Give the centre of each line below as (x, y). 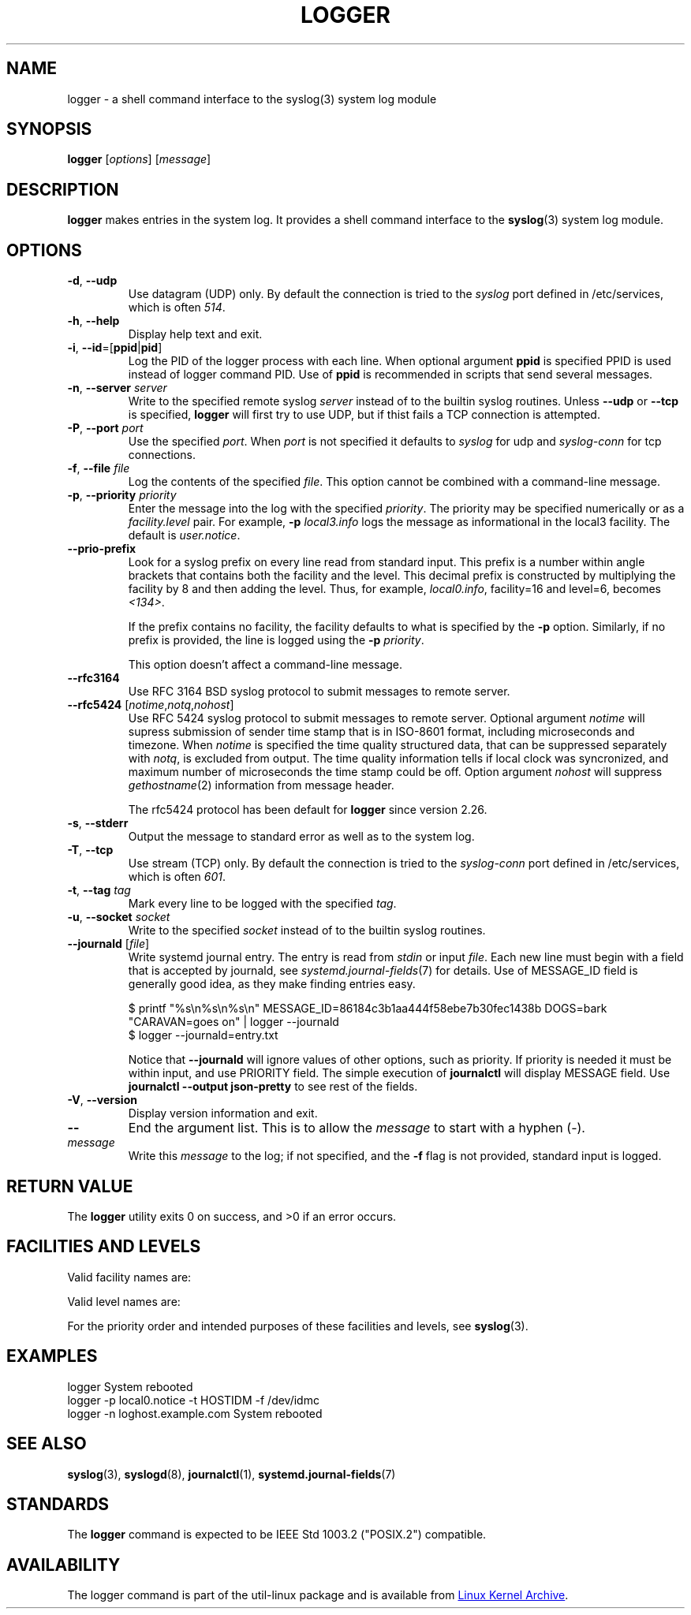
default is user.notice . (184, 535)
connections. (162, 455)
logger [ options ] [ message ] (139, 159)
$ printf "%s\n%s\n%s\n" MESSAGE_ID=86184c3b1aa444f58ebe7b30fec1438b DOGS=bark (368, 1009)
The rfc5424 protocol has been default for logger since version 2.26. (308, 810)
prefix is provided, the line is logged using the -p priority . (276, 640)
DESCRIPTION (63, 189)
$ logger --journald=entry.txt (203, 1035)
